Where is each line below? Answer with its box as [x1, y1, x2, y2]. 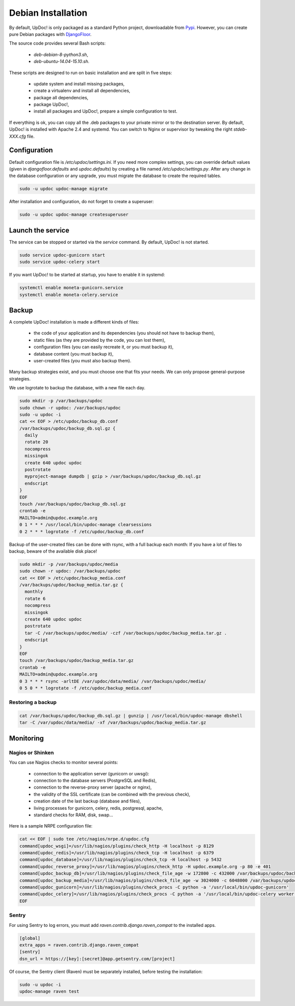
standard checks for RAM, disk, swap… [33, 812, 113, 818]
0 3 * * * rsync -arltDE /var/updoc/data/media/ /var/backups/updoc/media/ [19, 679, 206, 684]
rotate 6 [25, 595, 46, 601]
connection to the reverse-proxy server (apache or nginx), [33, 784, 152, 790]
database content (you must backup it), [33, 351, 114, 356]
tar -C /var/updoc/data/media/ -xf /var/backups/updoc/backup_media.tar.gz [19, 720, 206, 725]
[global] [19, 935, 41, 941]
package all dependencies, [33, 94, 88, 100]
